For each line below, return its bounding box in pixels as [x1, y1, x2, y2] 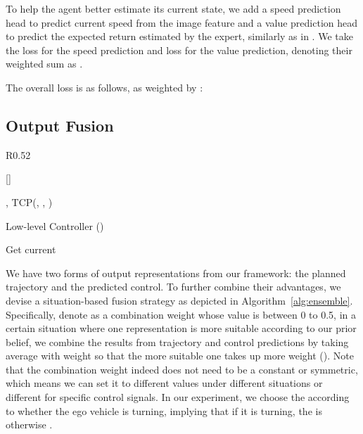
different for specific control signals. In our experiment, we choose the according [6, 390, 350, 404]
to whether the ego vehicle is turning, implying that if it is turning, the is [6, 403, 322, 418]
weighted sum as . [6, 56, 83, 71]
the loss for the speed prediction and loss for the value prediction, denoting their [6, 42, 352, 57]
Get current [6, 242, 56, 257]
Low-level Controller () [6, 218, 104, 233]
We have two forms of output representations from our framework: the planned [6, 265, 346, 280]
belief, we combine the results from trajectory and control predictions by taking [6, 334, 349, 349]
